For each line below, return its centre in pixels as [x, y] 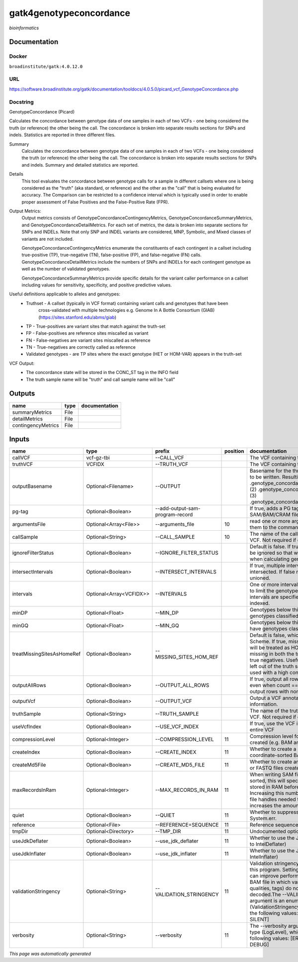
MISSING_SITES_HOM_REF [187, 657]
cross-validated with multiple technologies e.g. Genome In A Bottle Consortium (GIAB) [127, 310]
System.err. [263, 818]
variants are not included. [48, 239]
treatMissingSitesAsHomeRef [46, 654]
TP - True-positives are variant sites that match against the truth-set [96, 326]
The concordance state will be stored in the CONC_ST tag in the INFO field [102, 373]
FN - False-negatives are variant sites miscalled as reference [88, 340]
